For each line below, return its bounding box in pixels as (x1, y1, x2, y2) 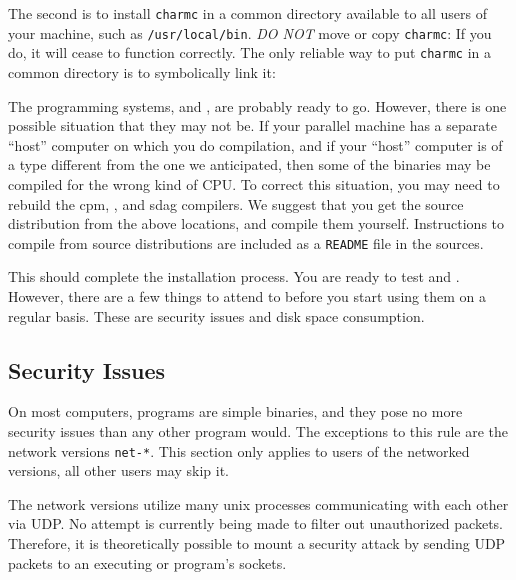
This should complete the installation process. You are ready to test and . (8, 266, 460, 287)
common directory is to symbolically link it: (8, 61, 276, 82)
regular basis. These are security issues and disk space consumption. (8, 305, 425, 326)
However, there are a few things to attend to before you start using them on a (8, 285, 486, 306)
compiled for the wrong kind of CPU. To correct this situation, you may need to (8, 173, 500, 194)
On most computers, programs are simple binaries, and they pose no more (8, 401, 463, 422)
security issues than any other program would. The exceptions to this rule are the (8, 420, 509, 441)
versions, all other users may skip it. (8, 460, 229, 481)
